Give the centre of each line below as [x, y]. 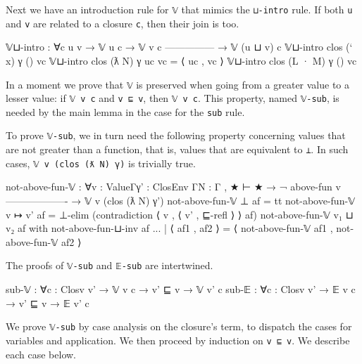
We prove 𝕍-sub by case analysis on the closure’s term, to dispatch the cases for [179, 326]
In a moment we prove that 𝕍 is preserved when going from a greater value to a [178, 84]
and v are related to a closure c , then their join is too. [123, 23]
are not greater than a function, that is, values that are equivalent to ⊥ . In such [177, 149]
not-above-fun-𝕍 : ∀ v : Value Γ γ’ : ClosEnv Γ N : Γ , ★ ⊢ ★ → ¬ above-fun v [173, 187]
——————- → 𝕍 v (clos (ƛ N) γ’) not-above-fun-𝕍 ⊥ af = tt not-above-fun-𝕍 [181, 201]
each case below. [41, 354]
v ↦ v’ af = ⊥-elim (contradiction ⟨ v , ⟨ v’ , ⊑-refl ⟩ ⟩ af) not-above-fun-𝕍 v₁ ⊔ [180, 214]
